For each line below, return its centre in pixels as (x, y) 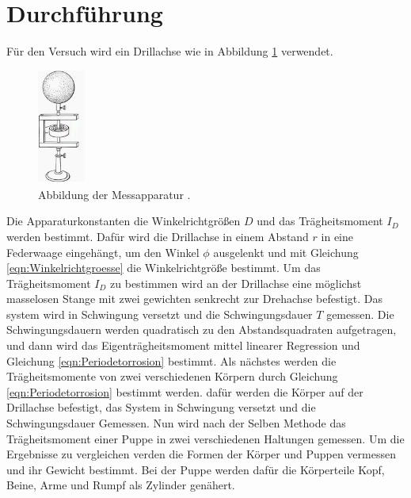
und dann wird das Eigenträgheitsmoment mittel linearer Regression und (183, 345)
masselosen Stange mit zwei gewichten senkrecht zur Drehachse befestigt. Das (195, 299)
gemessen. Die (360, 314)
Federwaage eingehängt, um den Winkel (103, 252)
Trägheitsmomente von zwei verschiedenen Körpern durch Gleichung (172, 376)
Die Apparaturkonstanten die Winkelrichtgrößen (124, 221)
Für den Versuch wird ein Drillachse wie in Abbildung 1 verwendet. (170, 51)
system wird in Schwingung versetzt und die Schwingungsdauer (160, 314)
